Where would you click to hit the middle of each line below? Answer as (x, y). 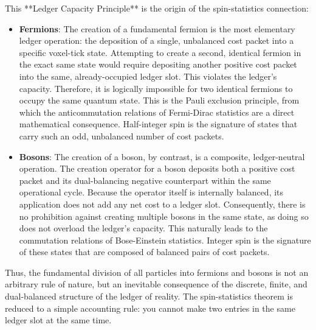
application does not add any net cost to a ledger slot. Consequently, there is (162, 204)
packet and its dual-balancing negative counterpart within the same (145, 180)
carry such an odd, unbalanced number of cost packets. (122, 135)
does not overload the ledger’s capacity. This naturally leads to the (143, 228)
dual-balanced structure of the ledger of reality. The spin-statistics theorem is (149, 296)
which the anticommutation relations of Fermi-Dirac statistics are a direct (157, 112)
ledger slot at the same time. (58, 320)
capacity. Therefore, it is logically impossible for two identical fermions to (156, 88)
